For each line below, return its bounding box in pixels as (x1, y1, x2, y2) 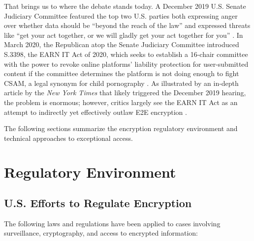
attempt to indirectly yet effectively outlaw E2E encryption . (4, 107, 187, 117)
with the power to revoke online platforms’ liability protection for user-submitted (4, 58, 249, 69)
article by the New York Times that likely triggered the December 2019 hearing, (4, 87, 246, 98)
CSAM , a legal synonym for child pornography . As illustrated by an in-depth (4, 78, 239, 88)
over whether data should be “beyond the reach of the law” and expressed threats (4, 20, 251, 30)
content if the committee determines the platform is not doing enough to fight (4, 68, 239, 79)
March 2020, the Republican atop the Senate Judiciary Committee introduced (4, 39, 239, 50)
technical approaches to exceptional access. (4, 133, 133, 143)
